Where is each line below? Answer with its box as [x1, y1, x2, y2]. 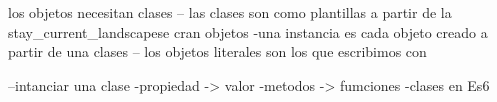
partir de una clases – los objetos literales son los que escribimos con [8, 41, 427, 62]
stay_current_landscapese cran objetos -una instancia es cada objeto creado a [8, 21, 488, 42]
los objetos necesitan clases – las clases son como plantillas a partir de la [8, 2, 452, 22]
